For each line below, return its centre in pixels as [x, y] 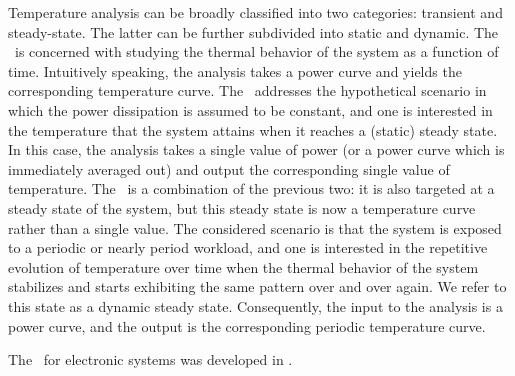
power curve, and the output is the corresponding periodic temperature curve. [247, 325]
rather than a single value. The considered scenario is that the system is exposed [255, 227]
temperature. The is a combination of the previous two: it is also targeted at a [251, 188]
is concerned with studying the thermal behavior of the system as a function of [256, 51]
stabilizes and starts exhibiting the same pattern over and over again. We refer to [257, 286]
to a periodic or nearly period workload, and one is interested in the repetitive [248, 247]
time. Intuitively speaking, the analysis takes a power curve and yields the [235, 70]
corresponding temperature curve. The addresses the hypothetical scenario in [247, 90]
